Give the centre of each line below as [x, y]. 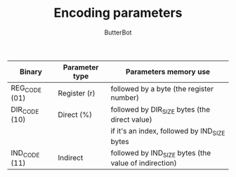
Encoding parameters [118, 13]
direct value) [131, 119]
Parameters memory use [168, 72]
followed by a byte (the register [162, 88]
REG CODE [26, 88]
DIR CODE [25, 110]
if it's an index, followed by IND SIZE [168, 132]
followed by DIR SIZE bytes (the [160, 110]
